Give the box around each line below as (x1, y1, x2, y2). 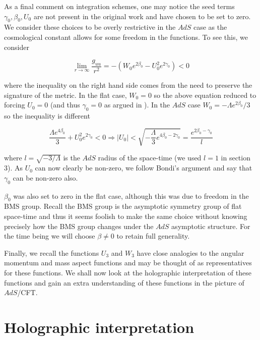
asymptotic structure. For (171, 220, 250, 231)
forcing (4, 99, 25, 110)
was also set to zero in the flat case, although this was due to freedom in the (13, 190, 249, 201)
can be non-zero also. (13, 172, 78, 183)
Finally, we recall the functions (4, 247, 99, 258)
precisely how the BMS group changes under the (4, 220, 154, 231)
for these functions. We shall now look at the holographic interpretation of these (4, 267, 251, 277)
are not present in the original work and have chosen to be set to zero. (33, 11, 251, 21)
